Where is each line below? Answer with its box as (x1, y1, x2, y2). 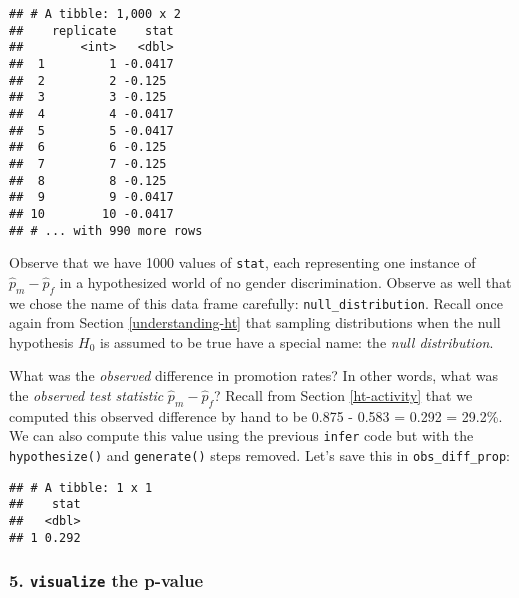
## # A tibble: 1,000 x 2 (9, 7, 181, 21)
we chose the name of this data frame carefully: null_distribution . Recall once (9, 292, 503, 313)
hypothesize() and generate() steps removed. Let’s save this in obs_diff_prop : (9, 445, 511, 466)
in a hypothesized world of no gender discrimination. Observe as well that (59, 271, 512, 292)
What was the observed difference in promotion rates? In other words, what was (9, 365, 498, 386)
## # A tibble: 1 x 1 (9, 480, 153, 495)
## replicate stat (9, 23, 174, 38)
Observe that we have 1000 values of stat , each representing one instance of (9, 252, 476, 273)
